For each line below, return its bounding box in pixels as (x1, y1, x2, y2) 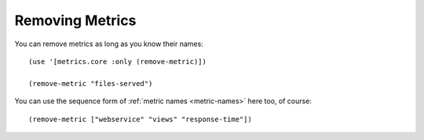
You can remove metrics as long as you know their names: (14, 39, 203, 48)
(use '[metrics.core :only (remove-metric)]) (28, 57, 207, 66)
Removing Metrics (14, 12, 137, 29)
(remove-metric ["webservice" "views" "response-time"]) (28, 114, 253, 124)
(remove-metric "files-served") (28, 79, 153, 88)
